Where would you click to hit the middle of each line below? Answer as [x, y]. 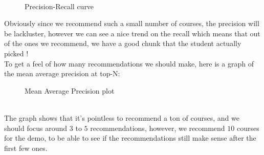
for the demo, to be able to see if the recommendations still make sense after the [130, 138]
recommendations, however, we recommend [158, 128]
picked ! [16, 53]
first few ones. [26, 148]
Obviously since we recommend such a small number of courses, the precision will [132, 23]
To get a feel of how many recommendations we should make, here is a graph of [129, 63]
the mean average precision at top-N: [62, 73]
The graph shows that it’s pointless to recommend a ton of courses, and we [122, 117]
